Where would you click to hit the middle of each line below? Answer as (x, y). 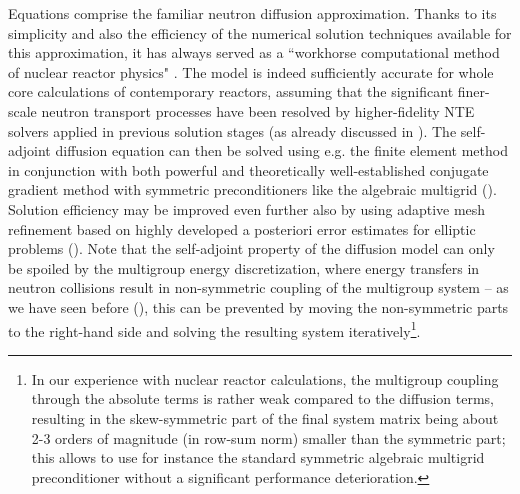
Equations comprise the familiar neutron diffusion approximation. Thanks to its (252, 13)
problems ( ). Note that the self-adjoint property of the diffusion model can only (251, 248)
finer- (473, 91)
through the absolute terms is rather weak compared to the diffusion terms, (263, 398)
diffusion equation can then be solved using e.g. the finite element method (281, 150)
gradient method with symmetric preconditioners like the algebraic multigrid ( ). (252, 189)
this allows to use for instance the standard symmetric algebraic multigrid (258, 457)
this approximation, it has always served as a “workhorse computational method (254, 52)
